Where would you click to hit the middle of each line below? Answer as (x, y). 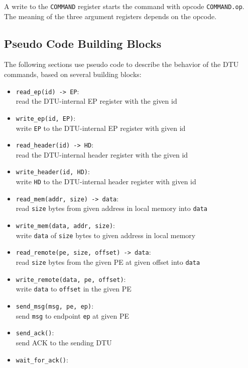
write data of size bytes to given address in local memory (106, 235)
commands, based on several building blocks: (73, 74)
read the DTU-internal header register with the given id (102, 154)
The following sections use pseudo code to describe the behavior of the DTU (121, 64)
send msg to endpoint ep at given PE (73, 315)
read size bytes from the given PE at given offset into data (108, 262)
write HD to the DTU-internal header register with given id (106, 181)
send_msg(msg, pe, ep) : (55, 306)
